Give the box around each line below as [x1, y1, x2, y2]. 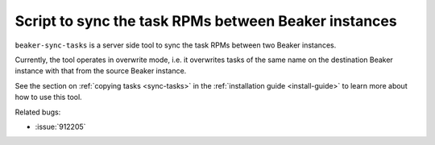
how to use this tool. [14, 93, 82, 102]
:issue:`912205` [35, 122, 86, 131]
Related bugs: [14, 107, 61, 117]
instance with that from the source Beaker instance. [14, 66, 187, 76]
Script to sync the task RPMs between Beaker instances [14, 12, 398, 30]
